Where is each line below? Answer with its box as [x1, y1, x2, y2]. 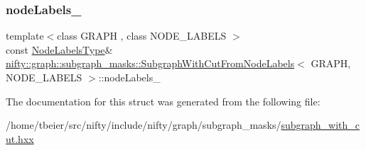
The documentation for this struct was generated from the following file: [6, 93, 321, 108]
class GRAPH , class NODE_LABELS [57, 28, 227, 43]
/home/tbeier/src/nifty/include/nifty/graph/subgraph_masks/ [6, 117, 281, 132]
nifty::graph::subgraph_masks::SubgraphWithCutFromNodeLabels [6, 56, 295, 71]
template [6, 28, 44, 43]
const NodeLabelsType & [6, 42, 113, 57]
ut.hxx [6, 131, 34, 146]
